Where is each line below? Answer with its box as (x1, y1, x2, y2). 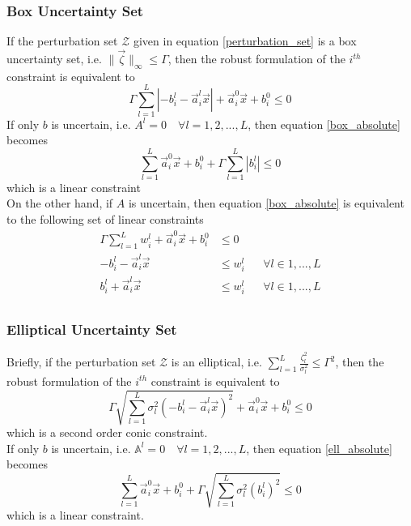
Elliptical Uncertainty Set (6, 319, 177, 339)
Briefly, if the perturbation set (6, 353, 156, 370)
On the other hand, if (6, 195, 113, 212)
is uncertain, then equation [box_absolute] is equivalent (128, 195, 405, 212)
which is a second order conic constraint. (6, 424, 208, 441)
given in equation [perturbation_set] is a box (133, 32, 357, 49)
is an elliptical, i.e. (171, 353, 262, 370)
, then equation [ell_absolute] (246, 439, 392, 456)
